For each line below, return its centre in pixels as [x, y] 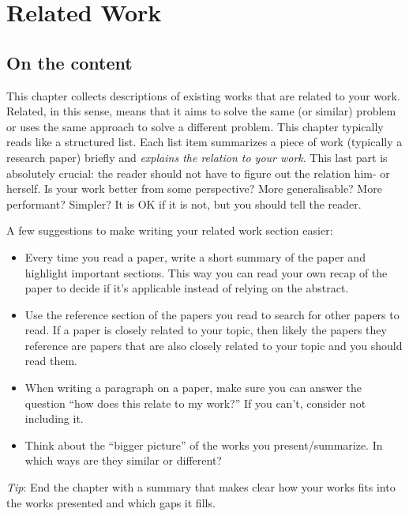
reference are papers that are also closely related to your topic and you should [214, 345]
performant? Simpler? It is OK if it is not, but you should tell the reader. [184, 203]
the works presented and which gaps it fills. [111, 502]
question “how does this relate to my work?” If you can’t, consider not [195, 403]
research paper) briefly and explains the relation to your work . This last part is [197, 157]
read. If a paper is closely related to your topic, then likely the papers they [206, 330]
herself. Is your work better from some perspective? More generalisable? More [194, 188]
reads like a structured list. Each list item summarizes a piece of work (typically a [204, 142]
